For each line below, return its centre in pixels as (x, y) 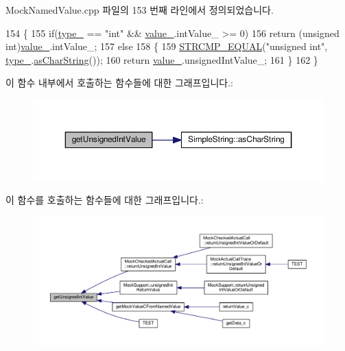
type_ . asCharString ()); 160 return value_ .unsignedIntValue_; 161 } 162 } (162, 59)
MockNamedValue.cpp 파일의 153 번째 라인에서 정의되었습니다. (140, 10)
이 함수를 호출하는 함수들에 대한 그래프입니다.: (105, 200)
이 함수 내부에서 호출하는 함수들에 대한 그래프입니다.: (119, 83)
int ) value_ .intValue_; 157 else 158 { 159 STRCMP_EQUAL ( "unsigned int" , (167, 46)
